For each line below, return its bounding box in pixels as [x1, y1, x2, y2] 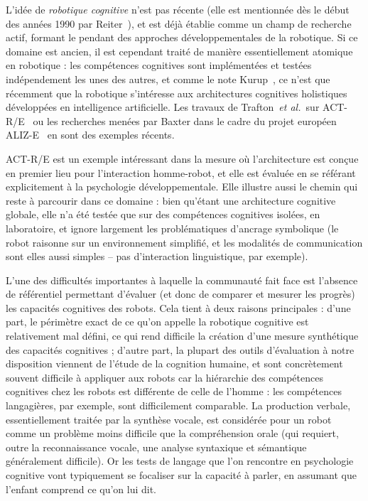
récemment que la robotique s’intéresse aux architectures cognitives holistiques [6, 85, 347, 100]
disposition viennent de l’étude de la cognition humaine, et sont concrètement [6, 356, 343, 371]
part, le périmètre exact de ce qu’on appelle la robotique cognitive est [6, 314, 309, 329]
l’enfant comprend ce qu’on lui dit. [6, 481, 157, 496]
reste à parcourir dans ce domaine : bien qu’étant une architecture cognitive [6, 193, 336, 208]
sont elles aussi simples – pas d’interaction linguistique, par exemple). [6, 249, 308, 264]
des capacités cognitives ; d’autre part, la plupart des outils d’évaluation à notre [6, 342, 355, 357]
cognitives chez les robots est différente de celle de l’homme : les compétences [6, 384, 342, 399]
